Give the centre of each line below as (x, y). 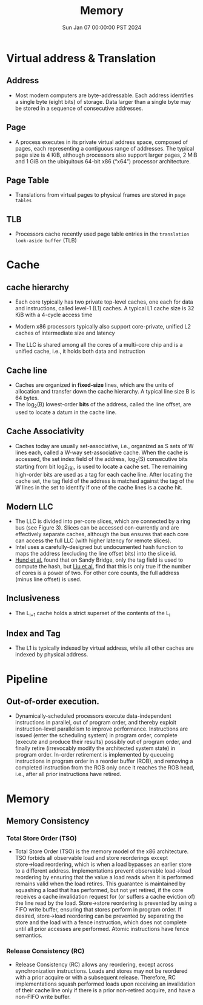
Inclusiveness (33, 598)
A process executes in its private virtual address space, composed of (101, 142)
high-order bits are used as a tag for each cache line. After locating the (104, 475)
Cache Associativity (45, 431)
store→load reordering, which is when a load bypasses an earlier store (103, 864)
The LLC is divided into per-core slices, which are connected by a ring (103, 521)
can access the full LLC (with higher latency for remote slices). (93, 540)
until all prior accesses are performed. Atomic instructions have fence (102, 929)
